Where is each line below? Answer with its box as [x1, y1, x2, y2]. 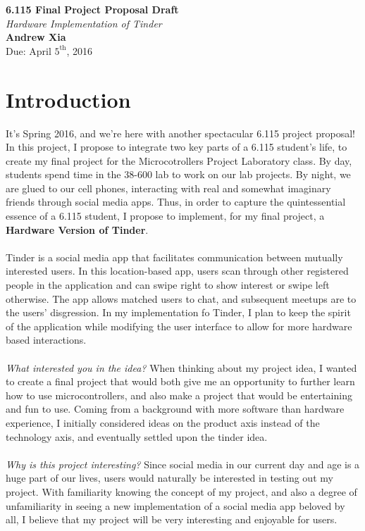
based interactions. [6, 332, 87, 347]
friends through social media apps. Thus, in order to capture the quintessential [6, 194, 346, 209]
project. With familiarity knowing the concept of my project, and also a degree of [6, 484, 357, 499]
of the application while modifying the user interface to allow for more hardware [6, 318, 352, 333]
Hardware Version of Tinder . [6, 222, 149, 237]
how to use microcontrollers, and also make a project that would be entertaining [6, 387, 352, 402]
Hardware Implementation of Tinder [6, 15, 162, 30]
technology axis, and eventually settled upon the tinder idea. [6, 429, 268, 444]
